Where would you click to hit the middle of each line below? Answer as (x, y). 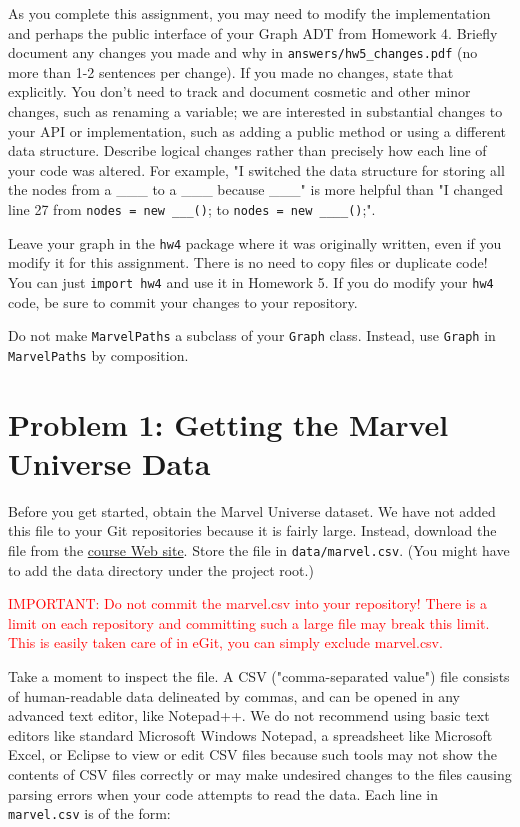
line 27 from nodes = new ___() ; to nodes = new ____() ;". (192, 209)
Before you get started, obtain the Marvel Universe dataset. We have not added (252, 510)
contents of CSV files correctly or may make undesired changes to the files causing (260, 773)
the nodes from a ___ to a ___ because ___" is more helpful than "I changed (255, 189)
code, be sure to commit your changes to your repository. (183, 301)
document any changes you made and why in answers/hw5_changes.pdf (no (243, 52)
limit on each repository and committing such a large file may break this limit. (249, 622)
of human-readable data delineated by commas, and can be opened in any (234, 695)
